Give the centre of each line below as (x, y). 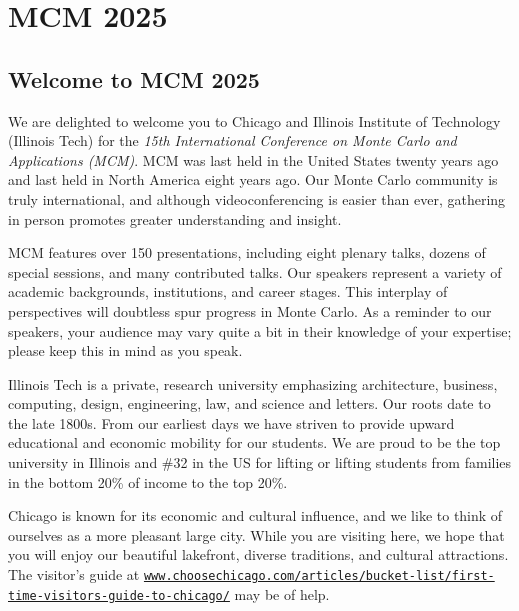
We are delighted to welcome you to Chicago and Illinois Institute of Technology (254, 120)
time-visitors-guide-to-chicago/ (119, 595)
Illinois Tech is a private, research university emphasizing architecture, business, (253, 383)
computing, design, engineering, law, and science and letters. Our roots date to (249, 403)
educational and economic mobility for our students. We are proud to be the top (254, 442)
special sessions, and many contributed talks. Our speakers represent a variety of (255, 271)
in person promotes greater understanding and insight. (175, 218)
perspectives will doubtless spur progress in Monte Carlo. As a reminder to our (250, 310)
